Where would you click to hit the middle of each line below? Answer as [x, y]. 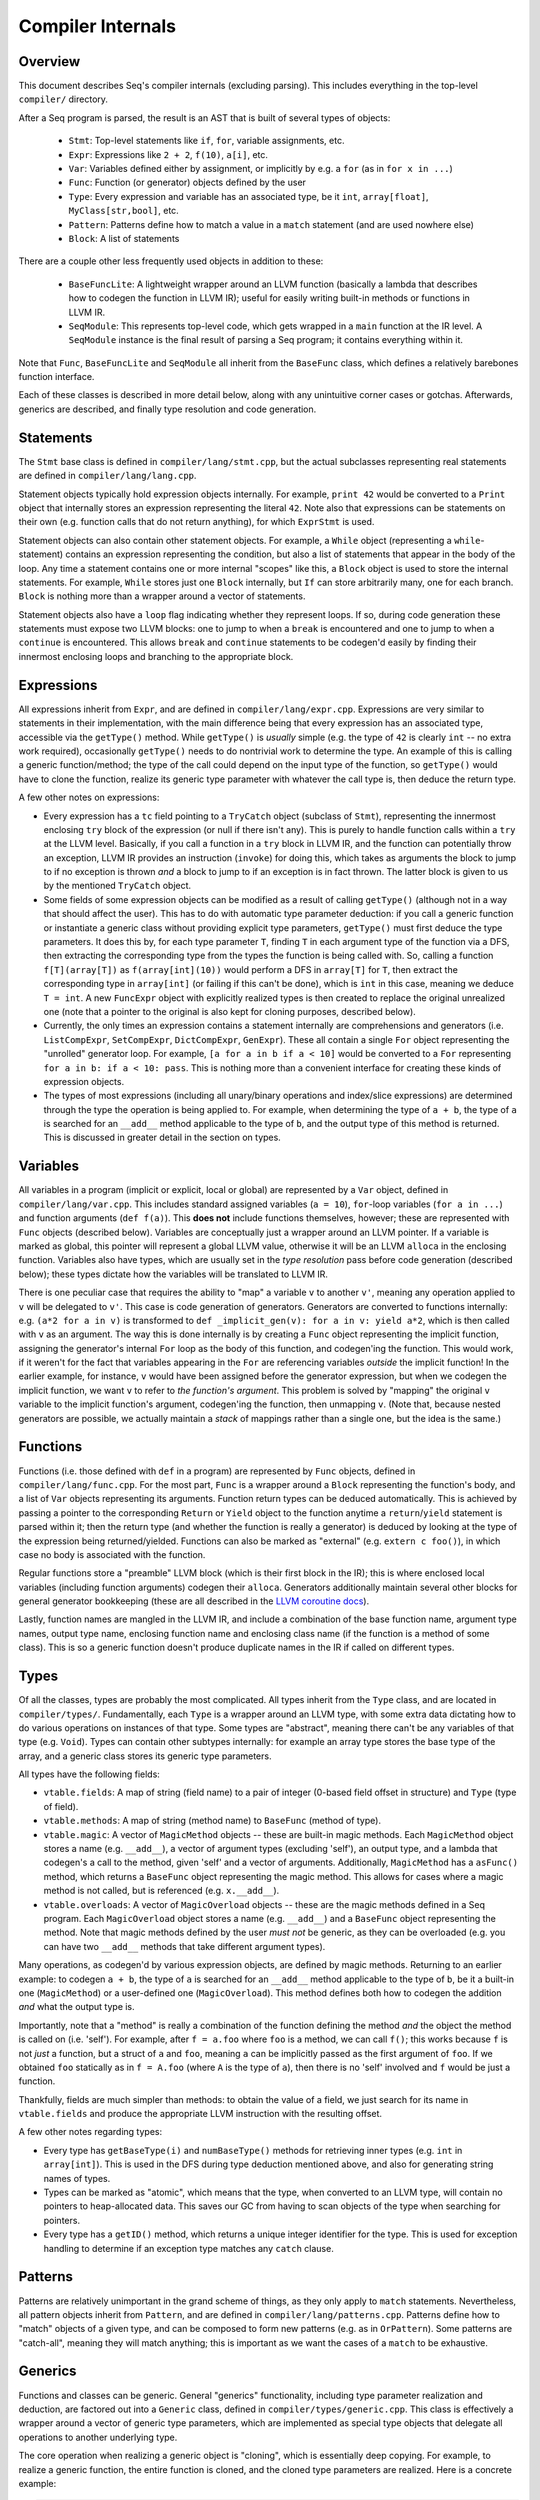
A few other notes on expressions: [89, 797]
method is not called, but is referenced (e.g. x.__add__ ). [161, 1891]
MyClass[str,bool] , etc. [123, 211]
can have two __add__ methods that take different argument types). [184, 1946]
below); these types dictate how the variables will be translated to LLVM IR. [173, 1274]
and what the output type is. [76, 2007]
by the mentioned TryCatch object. [117, 886]
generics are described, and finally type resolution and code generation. [167, 409]
